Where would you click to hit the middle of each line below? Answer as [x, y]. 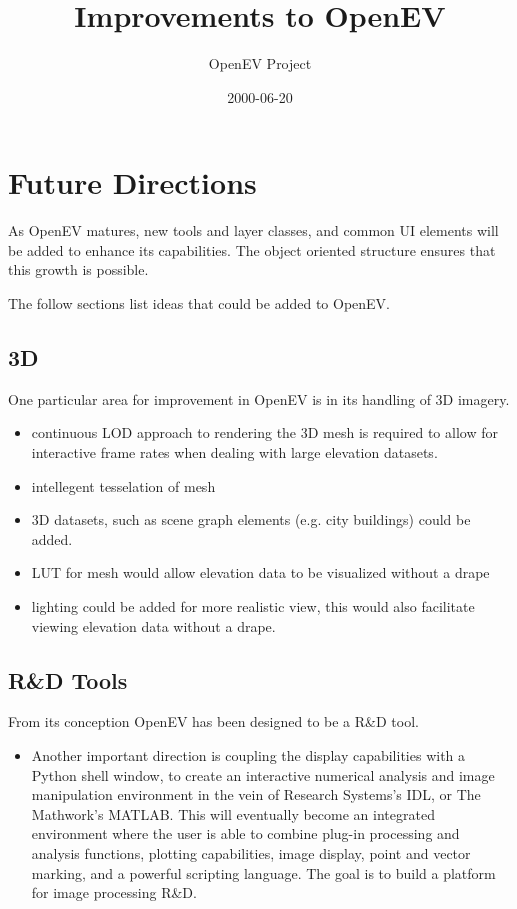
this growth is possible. [78, 269]
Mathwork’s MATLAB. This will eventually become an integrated [233, 813]
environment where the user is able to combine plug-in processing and [245, 833]
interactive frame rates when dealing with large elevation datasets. [234, 452]
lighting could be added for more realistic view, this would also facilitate [253, 605]
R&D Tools [68, 679]
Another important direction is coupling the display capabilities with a [248, 754]
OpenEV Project [260, 63]
